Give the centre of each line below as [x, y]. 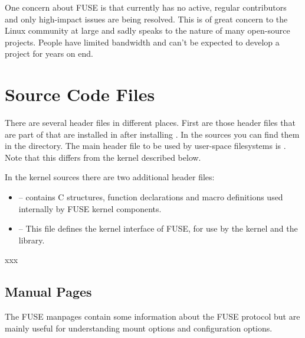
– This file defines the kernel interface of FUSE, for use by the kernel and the [158, 228]
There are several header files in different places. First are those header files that [150, 123]
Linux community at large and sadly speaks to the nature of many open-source [147, 30]
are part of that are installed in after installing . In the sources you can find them [152, 134]
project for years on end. [49, 53]
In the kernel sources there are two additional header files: [110, 177]
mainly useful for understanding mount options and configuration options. [139, 328]
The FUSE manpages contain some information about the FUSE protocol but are [152, 316]
